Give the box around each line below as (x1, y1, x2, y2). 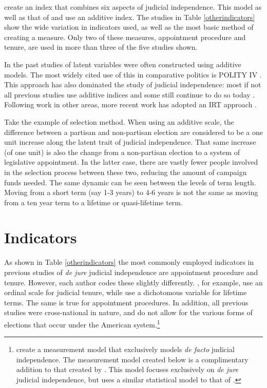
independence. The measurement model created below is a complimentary (16, 354, 249, 364)
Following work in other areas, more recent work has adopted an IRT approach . (4, 99, 257, 110)
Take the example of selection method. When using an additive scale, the (4, 116, 234, 127)
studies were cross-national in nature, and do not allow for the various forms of (4, 307, 253, 318)
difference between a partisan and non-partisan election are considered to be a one (4, 126, 263, 137)
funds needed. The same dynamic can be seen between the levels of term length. (4, 177, 256, 187)
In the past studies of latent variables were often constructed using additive (4, 59, 241, 69)
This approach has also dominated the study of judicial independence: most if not (4, 79, 261, 90)
